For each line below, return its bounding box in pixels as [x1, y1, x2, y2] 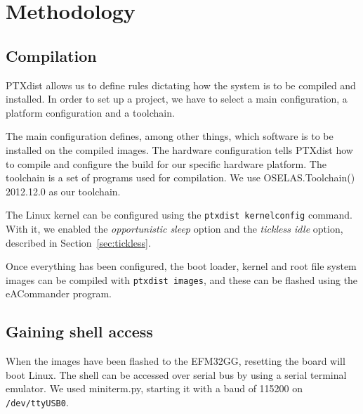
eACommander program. [6, 286, 112, 301]
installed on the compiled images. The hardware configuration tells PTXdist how [6, 142, 353, 157]
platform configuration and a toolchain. [6, 105, 175, 119]
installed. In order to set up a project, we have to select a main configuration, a [6, 91, 348, 106]
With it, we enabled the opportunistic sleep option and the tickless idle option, [6, 221, 343, 235]
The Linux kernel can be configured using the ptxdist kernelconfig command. [6, 207, 352, 222]
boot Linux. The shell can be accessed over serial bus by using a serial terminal [6, 367, 347, 382]
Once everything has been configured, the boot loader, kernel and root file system [6, 259, 357, 273]
